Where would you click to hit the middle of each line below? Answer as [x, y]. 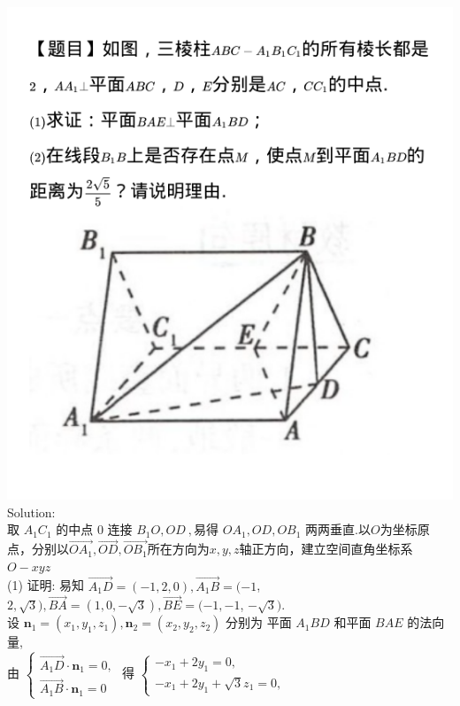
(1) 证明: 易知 [46, 585]
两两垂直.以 [338, 529]
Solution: [31, 512]
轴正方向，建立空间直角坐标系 [326, 549]
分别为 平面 [258, 622]
